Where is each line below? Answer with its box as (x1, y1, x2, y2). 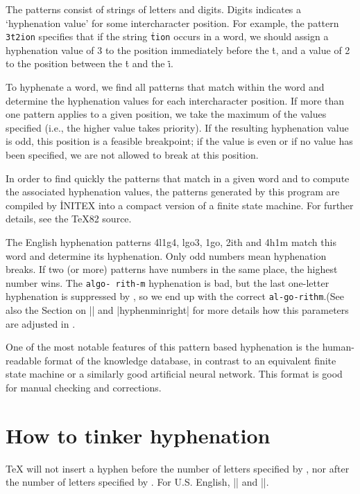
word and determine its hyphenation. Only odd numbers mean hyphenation (6, 248, 327, 263)
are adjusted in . (6, 316, 76, 330)
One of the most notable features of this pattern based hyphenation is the (6, 339, 319, 354)
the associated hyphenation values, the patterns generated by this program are (6, 184, 340, 199)
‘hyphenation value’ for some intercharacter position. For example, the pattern (6, 15, 339, 30)
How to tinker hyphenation (6, 421, 271, 449)
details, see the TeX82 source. (6, 211, 132, 226)
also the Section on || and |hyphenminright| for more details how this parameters (6, 303, 349, 317)
